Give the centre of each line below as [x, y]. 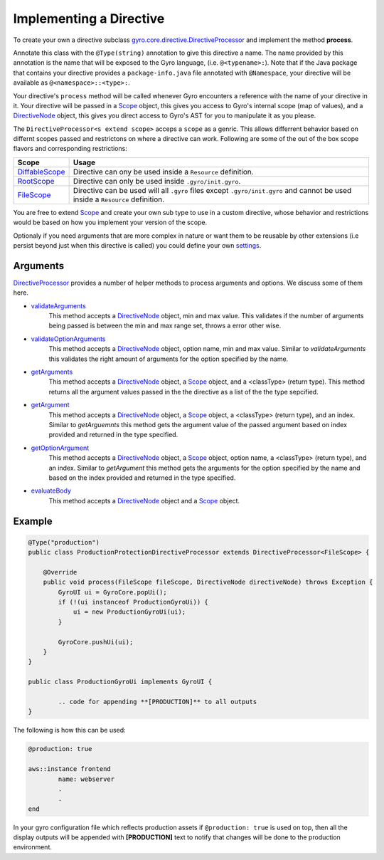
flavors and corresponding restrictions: [70, 149]
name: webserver [86, 779]
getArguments [52, 372]
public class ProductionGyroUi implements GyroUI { [120, 682]
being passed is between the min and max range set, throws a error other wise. [165, 326]
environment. [33, 847]
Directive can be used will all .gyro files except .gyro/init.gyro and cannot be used [212, 190]
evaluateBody [51, 491]
